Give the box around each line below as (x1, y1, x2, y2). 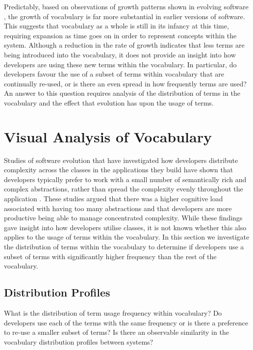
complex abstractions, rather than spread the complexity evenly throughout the (4, 184, 243, 194)
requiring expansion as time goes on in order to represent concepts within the (4, 30, 237, 40)
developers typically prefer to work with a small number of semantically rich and (4, 174, 247, 184)
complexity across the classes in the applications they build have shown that (4, 164, 233, 175)
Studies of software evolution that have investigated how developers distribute (4, 155, 238, 165)
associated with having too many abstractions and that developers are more (4, 203, 232, 213)
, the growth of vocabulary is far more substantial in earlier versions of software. (4, 11, 245, 21)
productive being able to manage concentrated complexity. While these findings (4, 213, 243, 223)
